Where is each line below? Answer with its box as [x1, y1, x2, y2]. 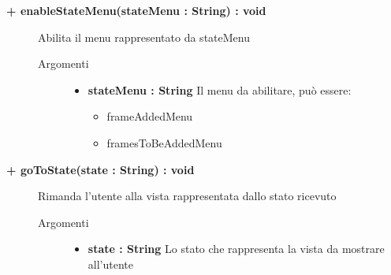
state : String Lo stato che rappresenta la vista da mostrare [88, 240, 385, 257]
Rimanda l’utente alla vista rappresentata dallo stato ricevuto [38, 188, 337, 204]
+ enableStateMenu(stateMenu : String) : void [6, 2, 266, 18]
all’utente [88, 255, 133, 272]
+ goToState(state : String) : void [6, 161, 195, 177]
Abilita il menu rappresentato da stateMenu [38, 28, 250, 45]
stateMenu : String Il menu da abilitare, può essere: [88, 81, 352, 98]
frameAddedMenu [106, 108, 193, 124]
